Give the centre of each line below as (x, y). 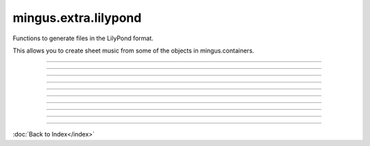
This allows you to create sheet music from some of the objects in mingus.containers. (134, 50)
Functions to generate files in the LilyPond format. (83, 38)
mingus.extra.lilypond (77, 18)
